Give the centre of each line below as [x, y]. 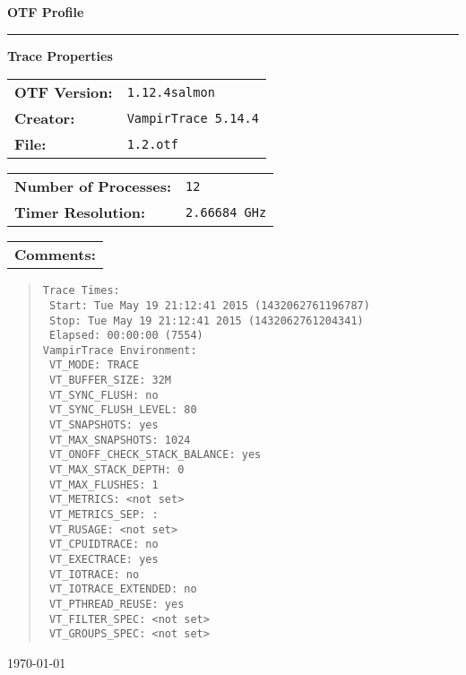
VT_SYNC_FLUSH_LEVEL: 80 [123, 410]
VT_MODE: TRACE [94, 365]
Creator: [45, 118]
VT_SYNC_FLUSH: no [104, 395]
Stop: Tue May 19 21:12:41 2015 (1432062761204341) [206, 320]
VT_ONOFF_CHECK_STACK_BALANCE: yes [155, 455]
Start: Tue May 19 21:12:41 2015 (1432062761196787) [209, 305]
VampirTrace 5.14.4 [193, 118]
